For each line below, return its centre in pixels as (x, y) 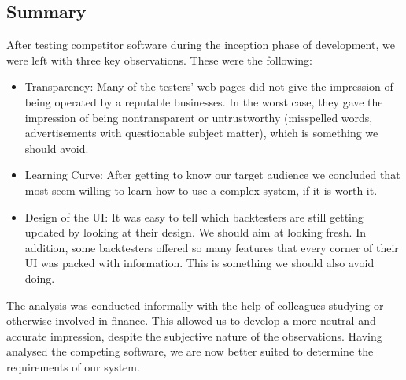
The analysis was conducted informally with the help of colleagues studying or (195, 305)
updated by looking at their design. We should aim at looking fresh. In (195, 232)
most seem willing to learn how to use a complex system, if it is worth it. (201, 190)
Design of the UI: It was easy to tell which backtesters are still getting (194, 216)
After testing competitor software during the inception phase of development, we (201, 45)
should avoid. (57, 148)
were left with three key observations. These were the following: (159, 60)
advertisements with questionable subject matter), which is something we (201, 133)
